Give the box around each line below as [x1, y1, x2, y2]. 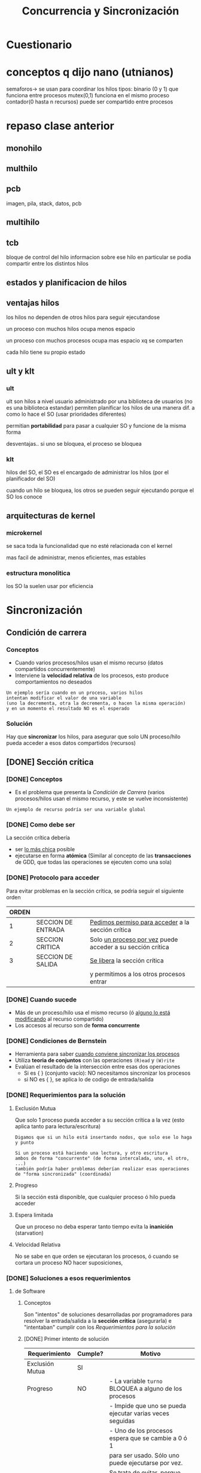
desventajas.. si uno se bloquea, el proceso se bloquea [6, 440, 142, 447]
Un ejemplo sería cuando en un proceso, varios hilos [6, 690, 144, 696]
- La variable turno [109, 1377, 163, 1385]
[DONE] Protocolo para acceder [6, 873, 100, 882]
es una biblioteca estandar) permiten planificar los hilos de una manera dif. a [6, 404, 195, 411]
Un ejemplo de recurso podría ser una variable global [6, 807, 146, 813]
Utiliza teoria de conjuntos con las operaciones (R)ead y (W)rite [14, 1057, 175, 1064]
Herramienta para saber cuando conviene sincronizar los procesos [14, 1050, 180, 1058]
